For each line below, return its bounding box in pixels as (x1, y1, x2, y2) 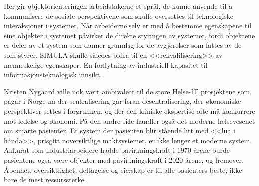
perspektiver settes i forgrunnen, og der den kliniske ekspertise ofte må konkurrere (4, 105, 255, 116)
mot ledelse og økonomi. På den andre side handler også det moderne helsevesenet (4, 115, 255, 126)
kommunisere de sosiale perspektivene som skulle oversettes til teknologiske (4, 10, 234, 21)
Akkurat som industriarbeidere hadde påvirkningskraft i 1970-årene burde (4, 145, 230, 155)
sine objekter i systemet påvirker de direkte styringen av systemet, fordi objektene (4, 30, 255, 40)
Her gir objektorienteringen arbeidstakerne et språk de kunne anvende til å (4, 1, 233, 11)
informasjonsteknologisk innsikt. (4, 69, 102, 80)
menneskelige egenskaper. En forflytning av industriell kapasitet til (4, 59, 208, 70)
